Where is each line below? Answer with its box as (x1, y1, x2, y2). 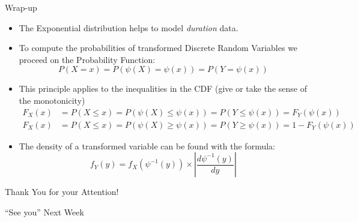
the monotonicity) (19, 94, 85, 106)
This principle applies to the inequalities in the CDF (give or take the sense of (19, 82, 307, 95)
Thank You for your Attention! (5, 185, 119, 198)
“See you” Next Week (5, 205, 84, 218)
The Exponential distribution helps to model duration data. (19, 21, 238, 34)
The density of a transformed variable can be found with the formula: (19, 139, 275, 152)
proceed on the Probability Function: (19, 53, 156, 65)
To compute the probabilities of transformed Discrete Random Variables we (19, 41, 298, 54)
